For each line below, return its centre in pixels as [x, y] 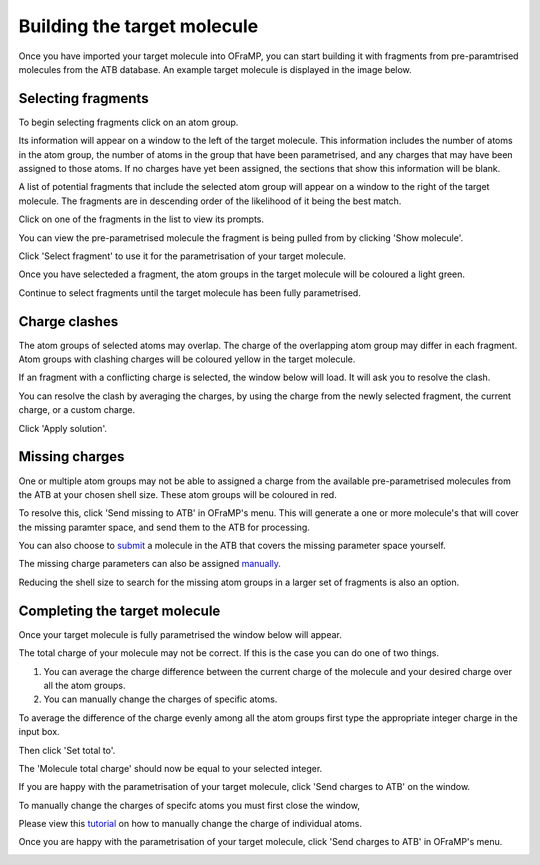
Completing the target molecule [119, 610]
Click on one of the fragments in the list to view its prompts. [141, 219]
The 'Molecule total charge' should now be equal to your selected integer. [170, 768]
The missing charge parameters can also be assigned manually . [150, 564]
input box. [39, 732]
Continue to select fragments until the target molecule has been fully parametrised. [190, 292]
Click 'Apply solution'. [62, 428]
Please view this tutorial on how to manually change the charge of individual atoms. [190, 824]
